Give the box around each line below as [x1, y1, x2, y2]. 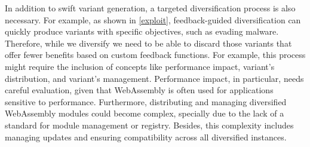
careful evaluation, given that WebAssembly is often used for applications [5, 84, 274, 96]
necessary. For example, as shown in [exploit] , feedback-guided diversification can [5, 13, 301, 26]
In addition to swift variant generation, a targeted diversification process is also [5, 2, 296, 14]
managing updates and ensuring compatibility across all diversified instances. [5, 130, 287, 143]
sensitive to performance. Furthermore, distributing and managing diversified [5, 95, 287, 108]
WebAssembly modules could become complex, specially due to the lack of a [5, 107, 284, 120]
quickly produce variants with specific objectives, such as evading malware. [5, 25, 279, 38]
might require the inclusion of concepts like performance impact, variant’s [5, 60, 275, 72]
